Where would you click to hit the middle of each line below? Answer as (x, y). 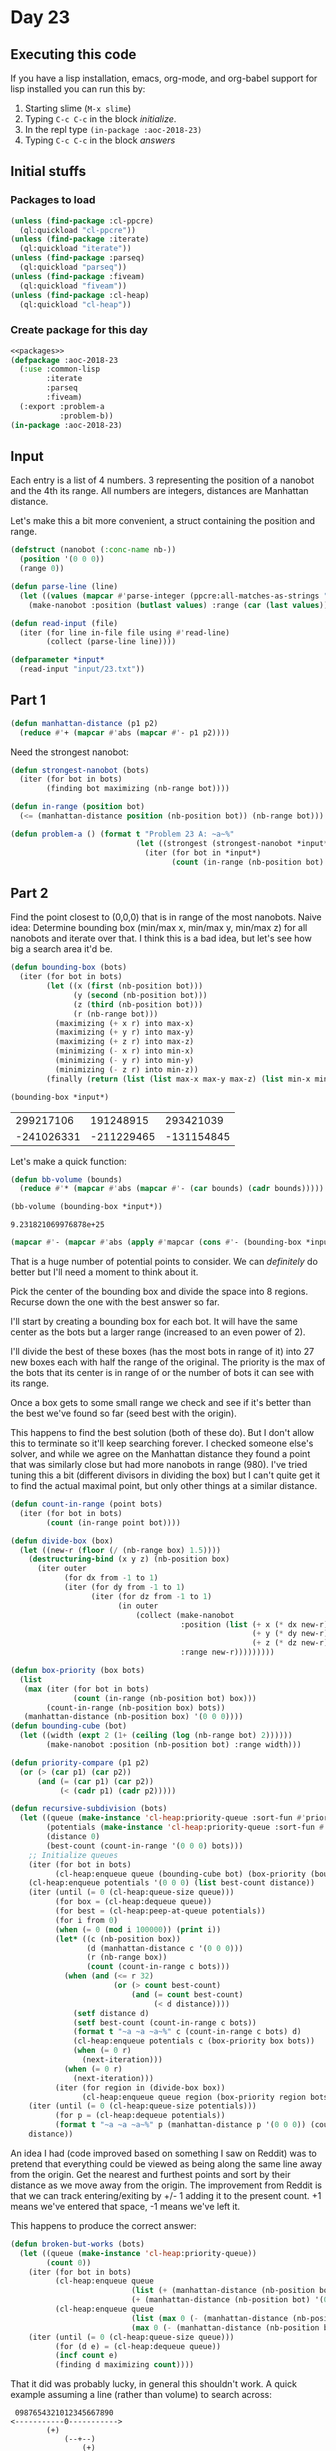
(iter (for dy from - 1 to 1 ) (124, 1587)
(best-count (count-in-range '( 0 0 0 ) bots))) (145, 1846)
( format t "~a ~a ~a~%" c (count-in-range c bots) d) (187, 2032)
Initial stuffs (48, 171)
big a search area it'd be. (61, 949)
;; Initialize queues (73, 1855)
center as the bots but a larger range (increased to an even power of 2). (158, 1332)
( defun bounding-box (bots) (69, 967)
